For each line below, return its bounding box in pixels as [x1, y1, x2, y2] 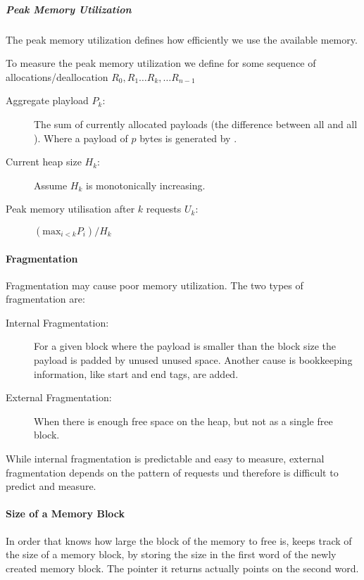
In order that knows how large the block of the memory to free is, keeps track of [6, 533, 352, 548]
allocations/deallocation [6, 69, 108, 84]
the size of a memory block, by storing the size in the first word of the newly [6, 547, 337, 562]
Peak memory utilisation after [6, 201, 135, 216]
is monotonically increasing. [86, 177, 206, 192]
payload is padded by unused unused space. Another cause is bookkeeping [34, 353, 353, 367]
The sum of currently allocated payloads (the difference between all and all [34, 116, 358, 131]
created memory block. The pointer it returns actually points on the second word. [6, 560, 359, 575]
